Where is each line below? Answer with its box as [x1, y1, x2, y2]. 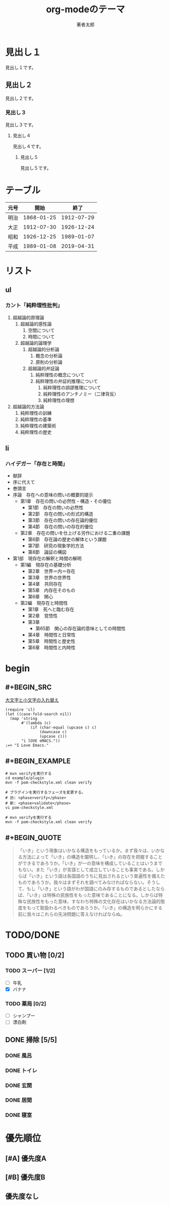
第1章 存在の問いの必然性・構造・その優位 [20, 498, 112, 505]
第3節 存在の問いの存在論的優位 [27, 517, 98, 523]
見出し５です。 [20, 165, 52, 171]
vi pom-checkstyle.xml [5, 805, 53, 810]
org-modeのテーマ [46, 4, 125, 15]
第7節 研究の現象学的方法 [27, 543, 84, 549]
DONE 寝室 [5, 1112, 32, 1119]
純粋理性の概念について [35, 372, 85, 378]
